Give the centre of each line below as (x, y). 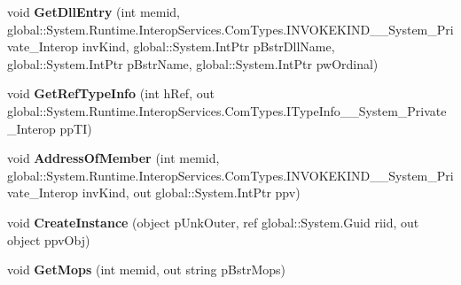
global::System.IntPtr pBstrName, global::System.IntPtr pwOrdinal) (193, 63)
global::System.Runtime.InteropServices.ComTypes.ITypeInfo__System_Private (227, 110)
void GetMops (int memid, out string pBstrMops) (146, 270)
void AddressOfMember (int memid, (113, 158)
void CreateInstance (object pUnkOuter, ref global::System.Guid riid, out (213, 222)
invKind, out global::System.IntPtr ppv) (191, 193)
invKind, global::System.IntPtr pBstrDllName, (208, 46)
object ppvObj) (49, 239)
